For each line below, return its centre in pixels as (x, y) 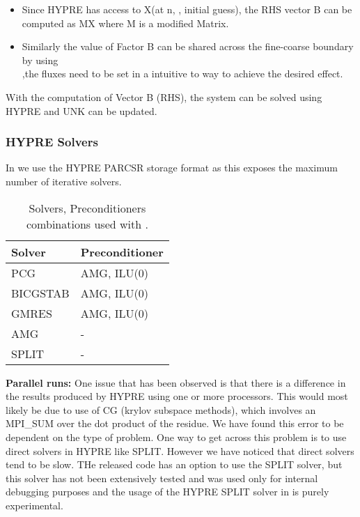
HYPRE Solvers (52, 142)
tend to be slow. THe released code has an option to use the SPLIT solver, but (174, 464)
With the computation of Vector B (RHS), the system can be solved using (164, 97)
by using (40, 60)
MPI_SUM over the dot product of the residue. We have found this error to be (175, 423)
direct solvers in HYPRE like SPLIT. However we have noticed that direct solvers (180, 450)
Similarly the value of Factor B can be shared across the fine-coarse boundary (188, 46)
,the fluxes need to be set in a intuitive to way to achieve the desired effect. (182, 74)
